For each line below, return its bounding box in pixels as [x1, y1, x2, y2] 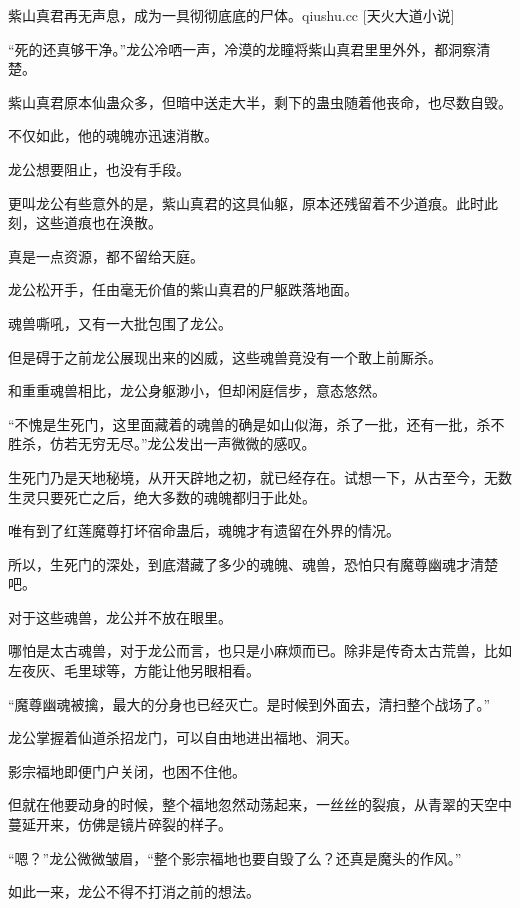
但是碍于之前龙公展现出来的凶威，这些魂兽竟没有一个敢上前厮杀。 [8, 346, 442, 367]
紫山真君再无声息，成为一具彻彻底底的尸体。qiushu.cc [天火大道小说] [8, 5, 455, 25]
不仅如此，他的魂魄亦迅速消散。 [8, 125, 218, 146]
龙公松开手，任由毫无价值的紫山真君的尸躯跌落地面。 [8, 279, 358, 300]
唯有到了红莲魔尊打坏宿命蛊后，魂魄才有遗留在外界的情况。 [8, 520, 400, 541]
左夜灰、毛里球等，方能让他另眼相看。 [8, 660, 260, 681]
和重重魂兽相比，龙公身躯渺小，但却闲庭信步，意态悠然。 [8, 380, 386, 401]
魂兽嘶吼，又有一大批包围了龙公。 [8, 312, 232, 333]
